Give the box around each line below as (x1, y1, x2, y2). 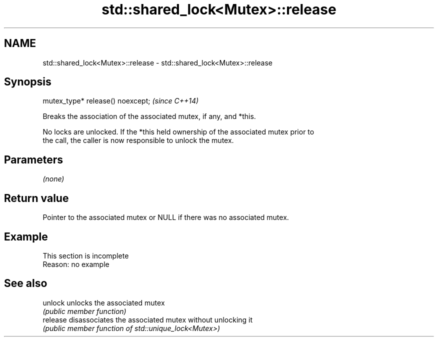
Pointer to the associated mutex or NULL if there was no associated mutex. (42, 213, 289, 222)
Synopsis (4, 75, 51, 88)
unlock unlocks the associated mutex (42, 298, 165, 307)
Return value (4, 191, 69, 204)
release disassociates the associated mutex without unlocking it (42, 315, 253, 324)
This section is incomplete (42, 251, 129, 260)
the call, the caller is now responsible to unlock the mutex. (42, 136, 234, 145)
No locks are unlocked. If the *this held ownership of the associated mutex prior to (42, 127, 314, 136)
